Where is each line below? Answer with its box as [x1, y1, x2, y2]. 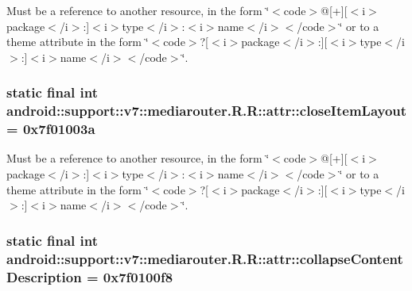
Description [6, 266, 82, 286]
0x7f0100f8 [103, 266, 173, 286]
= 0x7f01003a [6, 119, 95, 139]
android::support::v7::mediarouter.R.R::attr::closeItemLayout [6, 101, 407, 121]
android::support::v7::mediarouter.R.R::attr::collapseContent [6, 248, 403, 268]
